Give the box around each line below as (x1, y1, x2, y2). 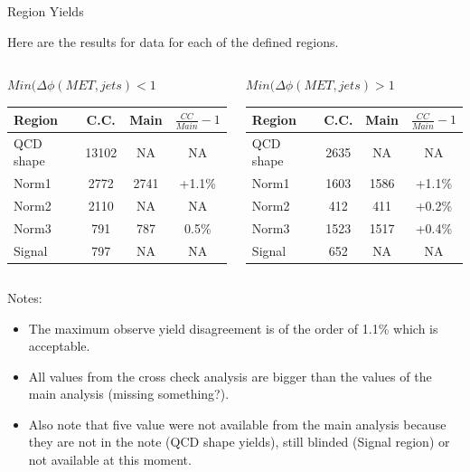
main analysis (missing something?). (28, 384, 230, 403)
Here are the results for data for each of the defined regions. (7, 32, 339, 51)
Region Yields (7, 2, 84, 20)
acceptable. (28, 336, 90, 355)
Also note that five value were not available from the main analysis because (28, 414, 446, 433)
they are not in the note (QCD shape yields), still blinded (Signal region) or (28, 432, 450, 451)
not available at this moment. (28, 450, 192, 469)
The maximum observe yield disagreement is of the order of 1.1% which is (28, 318, 438, 337)
